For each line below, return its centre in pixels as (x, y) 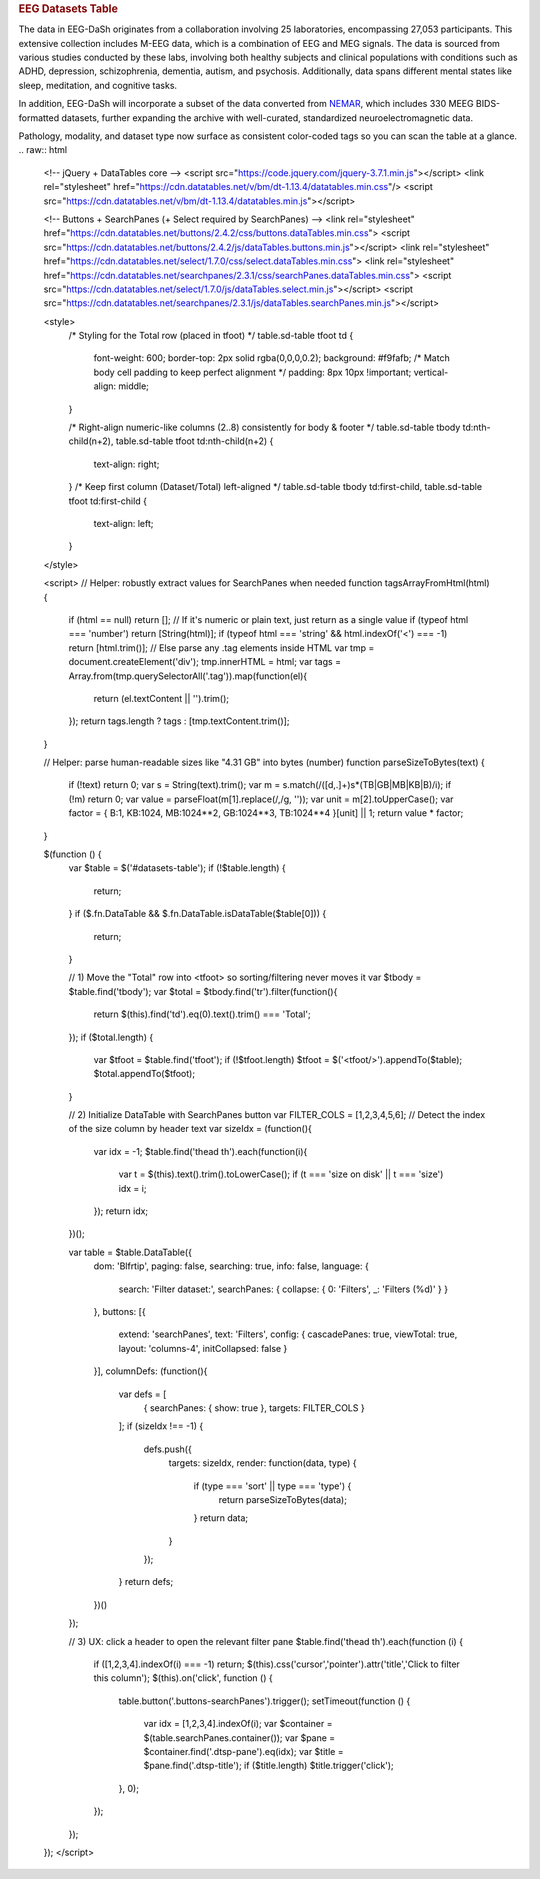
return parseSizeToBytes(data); (282, 1499)
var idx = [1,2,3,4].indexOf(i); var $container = (238, 1724)
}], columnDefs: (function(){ (150, 1371)
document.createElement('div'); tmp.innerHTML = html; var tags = (205, 662)
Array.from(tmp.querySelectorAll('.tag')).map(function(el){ (188, 676)
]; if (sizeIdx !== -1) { (161, 1426)
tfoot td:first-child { (107, 501)
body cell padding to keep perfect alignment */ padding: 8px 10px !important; (252, 372)
